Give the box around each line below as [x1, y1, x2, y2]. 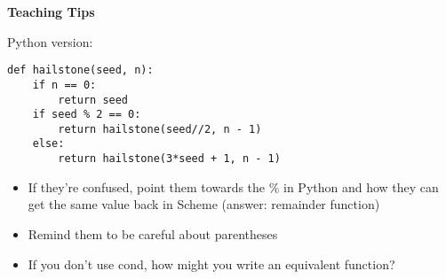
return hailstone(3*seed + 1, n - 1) [58, 152, 281, 166]
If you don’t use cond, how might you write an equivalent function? [28, 254, 395, 273]
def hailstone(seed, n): [7, 64, 154, 77]
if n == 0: [32, 78, 97, 91]
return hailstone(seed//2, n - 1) [58, 122, 262, 136]
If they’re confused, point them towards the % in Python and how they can [28, 177, 439, 196]
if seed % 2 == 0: [32, 108, 141, 121]
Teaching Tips [7, 3, 95, 20]
